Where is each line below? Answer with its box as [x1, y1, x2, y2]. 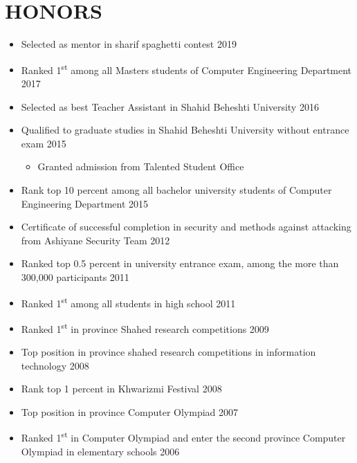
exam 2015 [21, 136, 66, 150]
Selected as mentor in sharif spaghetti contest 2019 [21, 37, 237, 51]
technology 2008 [21, 358, 89, 372]
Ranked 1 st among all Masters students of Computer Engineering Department [21, 60, 352, 77]
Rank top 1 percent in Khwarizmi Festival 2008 [21, 381, 222, 396]
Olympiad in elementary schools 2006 [21, 444, 180, 458]
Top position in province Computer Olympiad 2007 [21, 404, 239, 419]
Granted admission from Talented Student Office [37, 159, 244, 174]
